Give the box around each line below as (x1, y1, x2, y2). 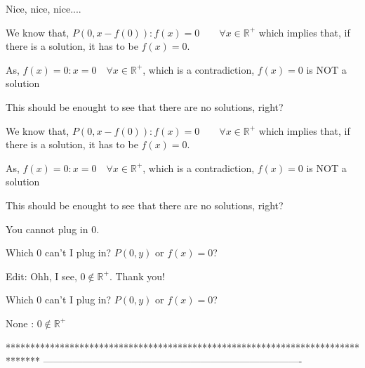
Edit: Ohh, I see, (6, 268, 77, 283)
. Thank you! (109, 268, 165, 283)
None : (6, 315, 34, 330)
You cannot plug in (6, 221, 88, 236)
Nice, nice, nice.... (6, 1, 81, 15)
